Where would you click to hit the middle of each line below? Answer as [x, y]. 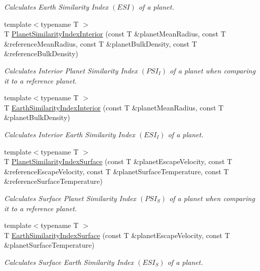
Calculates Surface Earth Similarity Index [69, 262]
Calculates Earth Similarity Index [56, 7]
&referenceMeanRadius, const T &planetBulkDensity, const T [101, 43]
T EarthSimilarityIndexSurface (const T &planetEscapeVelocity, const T [117, 235]
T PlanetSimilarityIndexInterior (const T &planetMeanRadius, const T [115, 34]
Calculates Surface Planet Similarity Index [70, 198]
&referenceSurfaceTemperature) [53, 181]
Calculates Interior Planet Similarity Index [71, 70]
